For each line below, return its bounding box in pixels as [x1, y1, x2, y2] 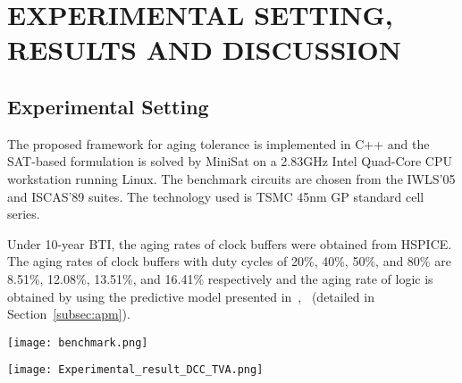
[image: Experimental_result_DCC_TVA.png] [7, 363, 264, 377]
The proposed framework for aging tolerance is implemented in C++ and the [7, 134, 430, 153]
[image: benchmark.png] [7, 336, 148, 349]
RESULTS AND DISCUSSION [7, 31, 401, 68]
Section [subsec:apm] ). [7, 304, 130, 323]
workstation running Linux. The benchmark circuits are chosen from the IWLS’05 [7, 169, 456, 187]
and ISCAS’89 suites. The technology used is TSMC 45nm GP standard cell [7, 187, 424, 205]
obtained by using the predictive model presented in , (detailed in [7, 287, 374, 305]
